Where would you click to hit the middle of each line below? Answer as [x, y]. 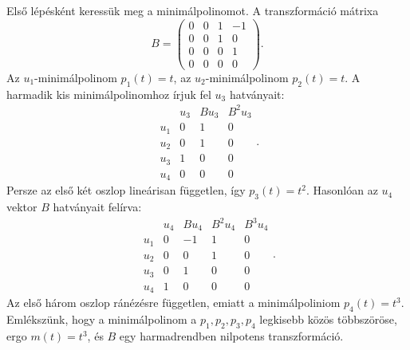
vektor [22, 206]
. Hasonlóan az [342, 190]
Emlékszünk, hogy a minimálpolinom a [102, 319]
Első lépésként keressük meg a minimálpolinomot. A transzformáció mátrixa [193, 10]
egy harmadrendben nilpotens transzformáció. [231, 336]
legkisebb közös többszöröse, [328, 319]
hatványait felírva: [97, 206]
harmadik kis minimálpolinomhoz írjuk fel [109, 94]
